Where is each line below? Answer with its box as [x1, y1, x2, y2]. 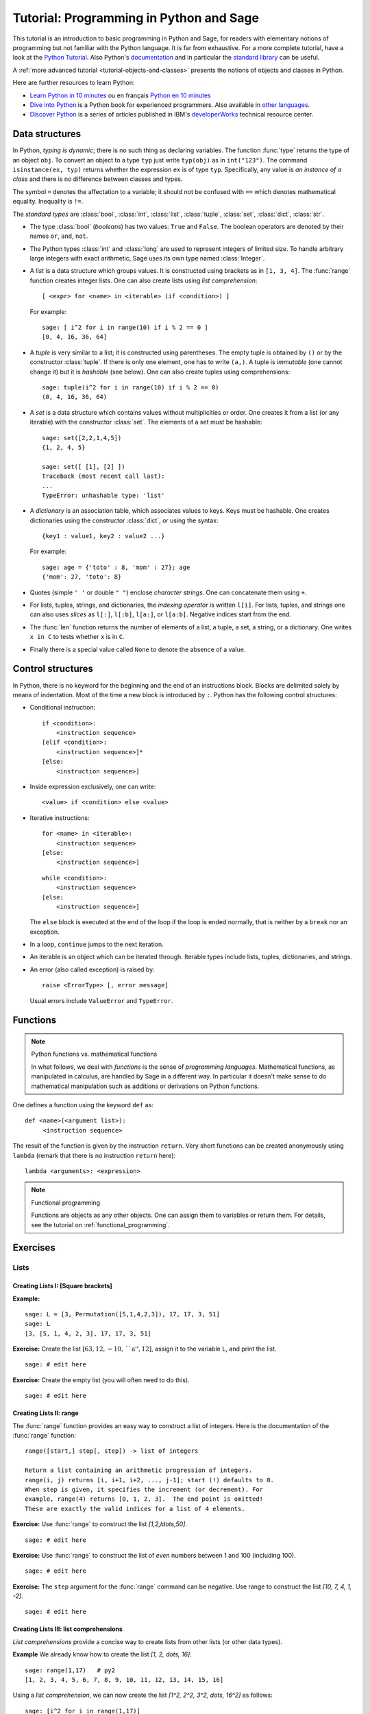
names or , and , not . [29, 232, 88, 240]
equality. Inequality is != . [12, 197, 84, 206]
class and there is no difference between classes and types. [12, 175, 183, 183]
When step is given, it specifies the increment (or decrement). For [25, 1485, 264, 1493]
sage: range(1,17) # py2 [25, 1666, 116, 1674]
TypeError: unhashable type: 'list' [42, 491, 165, 499]
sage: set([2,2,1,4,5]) [42, 434, 122, 442]
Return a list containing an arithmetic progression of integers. [25, 1466, 253, 1474]
